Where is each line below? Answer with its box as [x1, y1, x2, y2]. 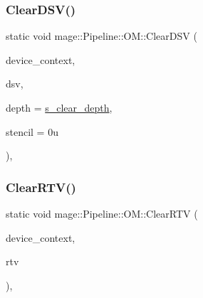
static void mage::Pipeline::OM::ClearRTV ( [6, 206, 198, 220]
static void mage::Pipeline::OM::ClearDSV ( [6, 28, 197, 43]
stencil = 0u [6, 124, 58, 139]
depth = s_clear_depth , [6, 100, 113, 115]
